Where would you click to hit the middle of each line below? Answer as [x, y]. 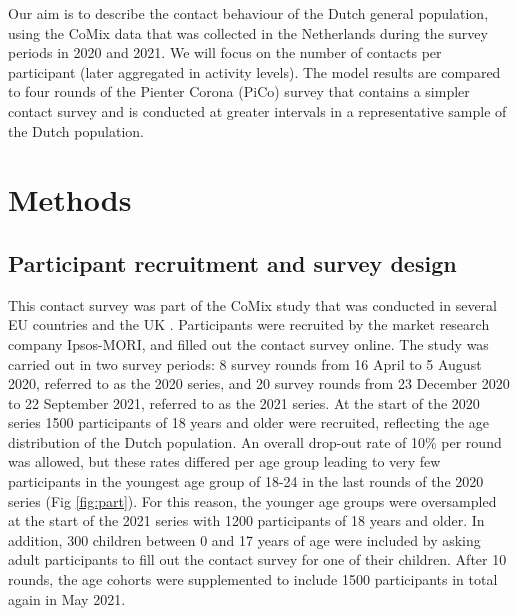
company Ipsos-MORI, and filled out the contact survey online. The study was [248, 343]
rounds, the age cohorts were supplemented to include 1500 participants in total [253, 579]
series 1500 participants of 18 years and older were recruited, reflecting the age [248, 422]
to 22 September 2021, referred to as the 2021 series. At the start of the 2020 [244, 402]
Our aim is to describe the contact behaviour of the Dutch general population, [248, 13]
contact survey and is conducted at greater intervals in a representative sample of [257, 110]
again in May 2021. [67, 598]
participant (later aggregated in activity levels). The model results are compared [254, 71]
